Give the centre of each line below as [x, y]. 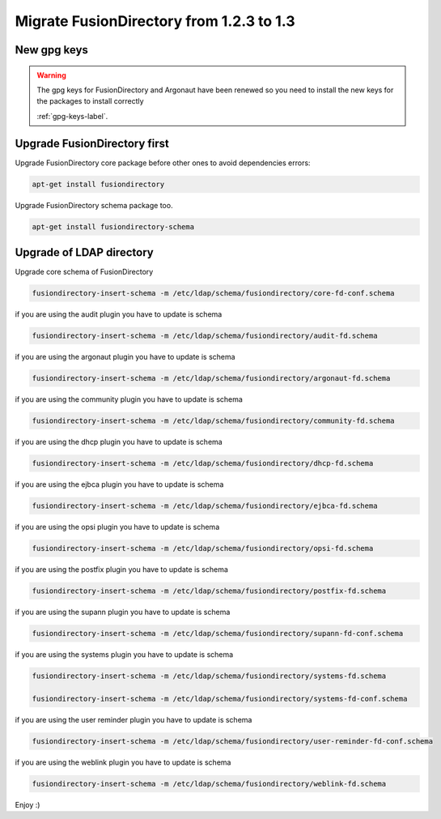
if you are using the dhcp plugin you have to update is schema [119, 441]
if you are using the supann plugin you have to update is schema [123, 612]
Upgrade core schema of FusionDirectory [84, 272]
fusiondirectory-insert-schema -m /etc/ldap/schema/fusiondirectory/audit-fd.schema [205, 336]
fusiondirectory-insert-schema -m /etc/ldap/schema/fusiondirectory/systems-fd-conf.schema [220, 698]
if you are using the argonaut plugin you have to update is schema [125, 357]
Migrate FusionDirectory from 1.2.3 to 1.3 [155, 21]
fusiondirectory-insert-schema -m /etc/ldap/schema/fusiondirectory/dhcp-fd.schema [203, 463]
